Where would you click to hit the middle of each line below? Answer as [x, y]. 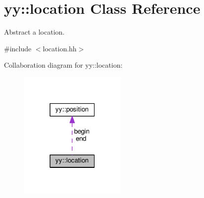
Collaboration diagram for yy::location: [63, 65]
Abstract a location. [34, 32]
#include [18, 48]
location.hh [60, 48]
